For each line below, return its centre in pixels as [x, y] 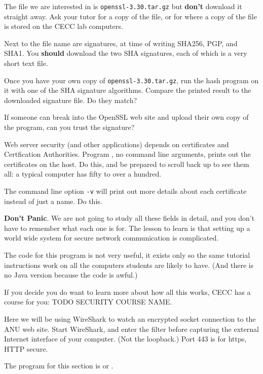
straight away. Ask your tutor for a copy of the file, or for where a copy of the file [130, 16]
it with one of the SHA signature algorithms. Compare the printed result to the [128, 90]
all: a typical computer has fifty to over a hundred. [83, 174]
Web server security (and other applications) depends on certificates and [117, 144]
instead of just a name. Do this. [53, 201]
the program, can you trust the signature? [69, 127]
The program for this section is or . [59, 366]
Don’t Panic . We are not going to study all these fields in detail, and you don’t [129, 218]
